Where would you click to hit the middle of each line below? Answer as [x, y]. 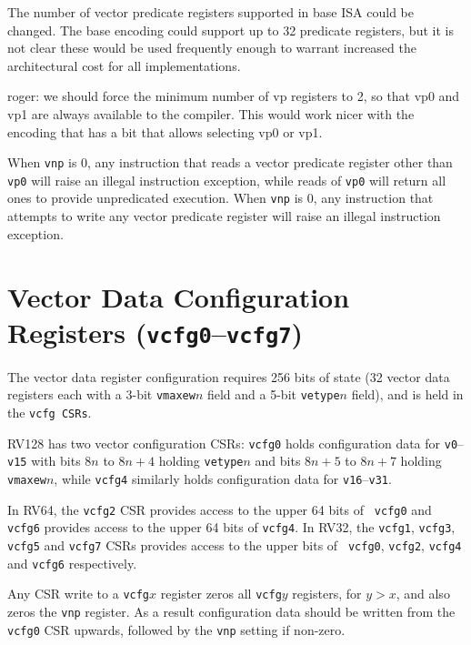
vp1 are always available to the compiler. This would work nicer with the [211, 113]
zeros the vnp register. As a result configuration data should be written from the [231, 611]
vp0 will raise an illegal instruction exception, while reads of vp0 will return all [227, 180]
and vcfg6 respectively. [72, 563]
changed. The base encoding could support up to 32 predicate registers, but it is [230, 30]
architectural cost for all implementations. [124, 65]
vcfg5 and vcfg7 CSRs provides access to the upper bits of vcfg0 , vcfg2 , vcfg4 [235, 544]
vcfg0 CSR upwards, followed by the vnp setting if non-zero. [176, 629]
